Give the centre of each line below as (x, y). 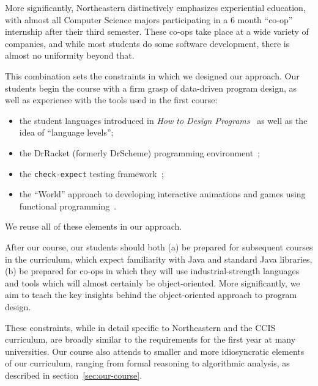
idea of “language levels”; (66, 132)
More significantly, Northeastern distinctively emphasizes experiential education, (155, 7)
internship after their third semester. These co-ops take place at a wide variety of (157, 31)
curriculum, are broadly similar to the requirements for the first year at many (150, 339)
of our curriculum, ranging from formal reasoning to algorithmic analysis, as (147, 363)
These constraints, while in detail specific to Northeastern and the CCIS (140, 327)
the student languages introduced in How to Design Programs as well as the (163, 120)
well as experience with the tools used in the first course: (111, 100)
